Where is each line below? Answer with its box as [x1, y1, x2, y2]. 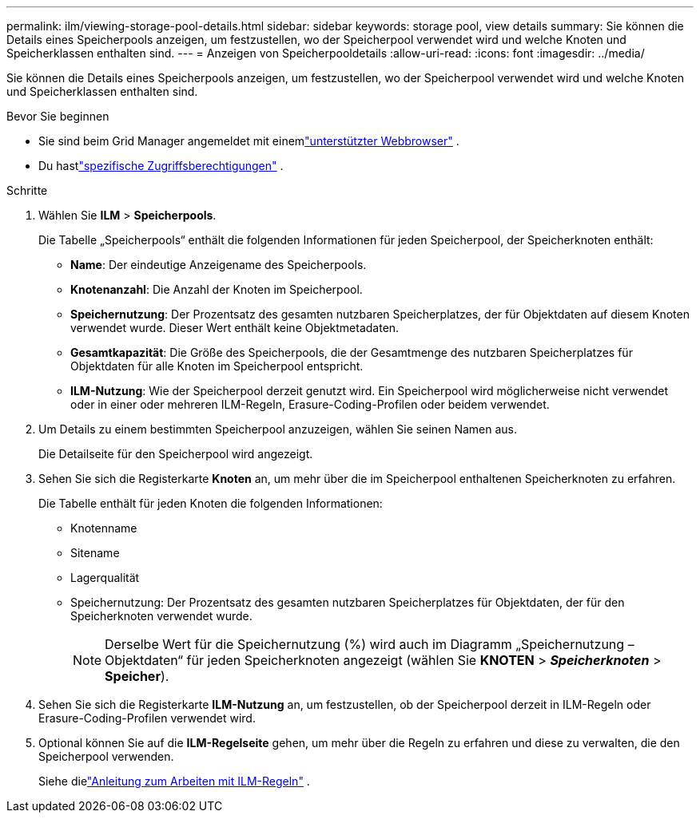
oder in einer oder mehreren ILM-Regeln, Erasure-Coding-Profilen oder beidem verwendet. [70, 398, 550, 411]
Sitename [70, 546, 120, 560]
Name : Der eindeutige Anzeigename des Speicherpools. [70, 258, 367, 271]
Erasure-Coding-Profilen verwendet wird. [38, 711, 256, 725]
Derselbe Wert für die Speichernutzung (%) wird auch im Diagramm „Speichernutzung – [105, 636, 634, 652]
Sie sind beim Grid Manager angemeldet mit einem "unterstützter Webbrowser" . [38, 134, 459, 148]
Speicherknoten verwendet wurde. [70, 609, 253, 623]
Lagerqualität [70, 571, 140, 584]
